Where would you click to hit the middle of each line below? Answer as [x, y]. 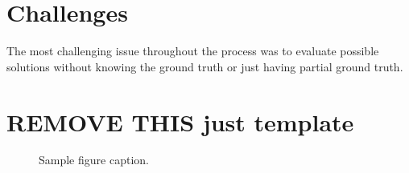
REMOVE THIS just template [180, 121]
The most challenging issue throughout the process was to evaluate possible [193, 51]
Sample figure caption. [94, 160]
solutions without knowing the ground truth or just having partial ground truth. [205, 66]
